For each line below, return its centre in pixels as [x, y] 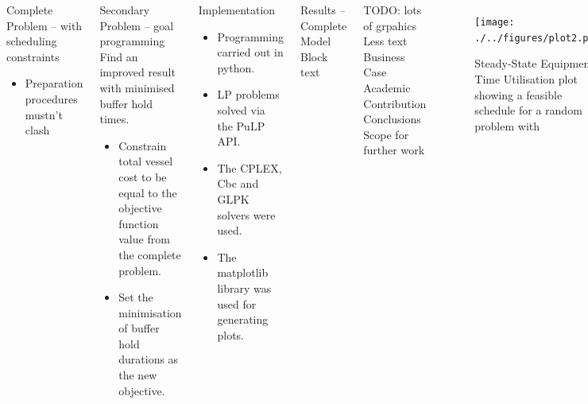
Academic [387, 87]
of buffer [139, 328]
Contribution [395, 103]
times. [114, 119]
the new [138, 375]
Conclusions [392, 119]
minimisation [150, 312]
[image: [495, 22]
